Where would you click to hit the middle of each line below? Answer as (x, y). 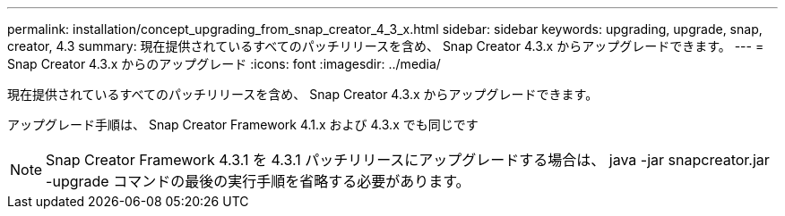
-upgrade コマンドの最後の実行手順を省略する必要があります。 (258, 181)
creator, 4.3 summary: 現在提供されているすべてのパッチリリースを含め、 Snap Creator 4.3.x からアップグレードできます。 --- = (386, 46)
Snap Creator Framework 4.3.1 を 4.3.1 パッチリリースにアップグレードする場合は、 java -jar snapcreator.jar (408, 160)
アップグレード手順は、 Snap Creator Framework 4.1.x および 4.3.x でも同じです (243, 125)
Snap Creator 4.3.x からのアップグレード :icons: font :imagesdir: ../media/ (224, 64)
